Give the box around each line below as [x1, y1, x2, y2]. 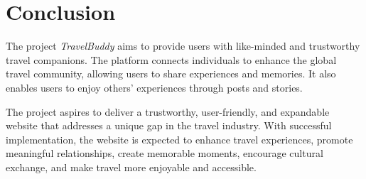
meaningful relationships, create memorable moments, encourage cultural [6, 146, 323, 161]
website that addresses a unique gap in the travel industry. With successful [6, 118, 332, 133]
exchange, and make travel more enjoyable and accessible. [6, 159, 257, 174]
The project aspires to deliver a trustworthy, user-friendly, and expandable [6, 104, 330, 119]
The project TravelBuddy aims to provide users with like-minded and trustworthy [6, 38, 360, 53]
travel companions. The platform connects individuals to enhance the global [6, 52, 337, 67]
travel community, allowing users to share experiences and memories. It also [6, 66, 336, 81]
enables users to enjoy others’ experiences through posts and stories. [6, 80, 303, 94]
